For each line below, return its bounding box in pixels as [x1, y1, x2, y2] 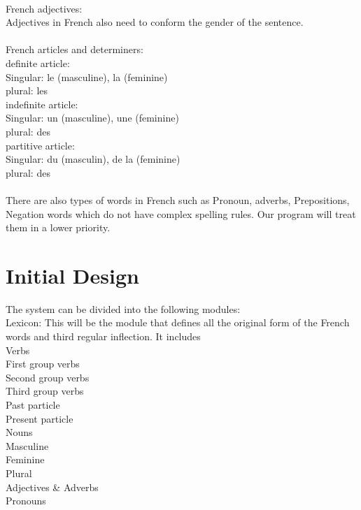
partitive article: [6, 138, 75, 152]
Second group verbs [6, 370, 90, 384]
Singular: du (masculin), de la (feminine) [6, 152, 180, 166]
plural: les [6, 83, 48, 98]
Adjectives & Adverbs [6, 479, 99, 494]
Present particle [6, 411, 73, 425]
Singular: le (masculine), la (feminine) [6, 69, 168, 84]
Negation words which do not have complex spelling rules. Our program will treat [6, 206, 356, 221]
